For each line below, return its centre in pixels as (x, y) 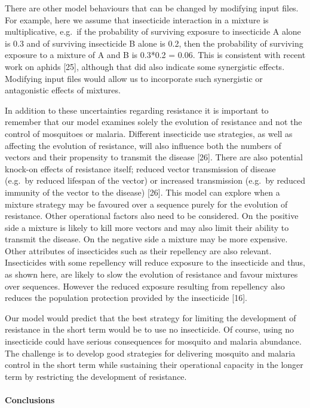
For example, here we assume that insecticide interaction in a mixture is (137, 19)
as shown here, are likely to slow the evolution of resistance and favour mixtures (151, 274)
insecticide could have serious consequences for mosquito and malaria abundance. (153, 341)
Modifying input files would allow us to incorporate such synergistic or (134, 78)
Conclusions (30, 400)
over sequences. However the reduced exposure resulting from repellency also (145, 286)
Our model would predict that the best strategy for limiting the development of (151, 317)
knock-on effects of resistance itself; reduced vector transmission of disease (140, 168)
